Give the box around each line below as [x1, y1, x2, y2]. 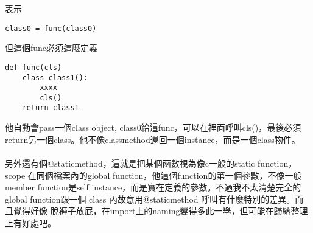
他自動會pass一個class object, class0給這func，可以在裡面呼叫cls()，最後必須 [5, 121, 301, 134]
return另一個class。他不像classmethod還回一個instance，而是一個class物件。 [5, 133, 300, 145]
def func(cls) [5, 63, 62, 72]
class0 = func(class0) [5, 24, 97, 33]
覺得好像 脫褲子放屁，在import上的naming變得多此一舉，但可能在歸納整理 [13, 204, 308, 217]
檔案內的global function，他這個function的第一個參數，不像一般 [53, 169, 302, 181]
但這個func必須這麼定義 [5, 41, 98, 54]
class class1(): [22, 73, 88, 82]
